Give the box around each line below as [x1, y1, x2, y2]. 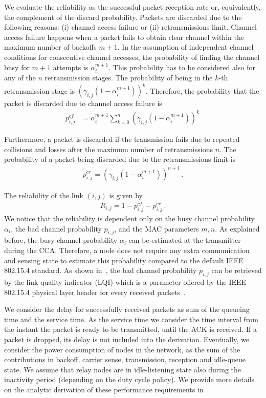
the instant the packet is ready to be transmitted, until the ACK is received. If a [4, 324, 257, 334]
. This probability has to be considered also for [108, 61, 255, 72]
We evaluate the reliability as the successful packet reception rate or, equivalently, [4, 2, 261, 12]
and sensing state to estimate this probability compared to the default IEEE [4, 255, 243, 265]
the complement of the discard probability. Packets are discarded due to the [4, 11, 242, 22]
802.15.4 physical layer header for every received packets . [4, 286, 186, 297]
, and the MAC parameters [114, 223, 199, 234]
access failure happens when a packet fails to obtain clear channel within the [4, 31, 244, 42]
